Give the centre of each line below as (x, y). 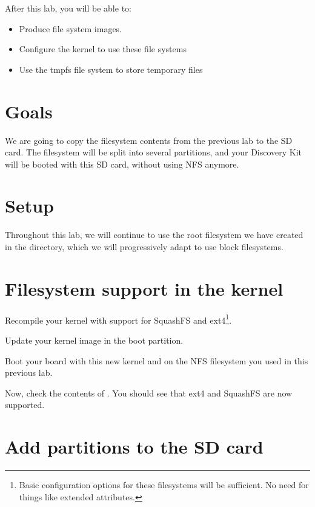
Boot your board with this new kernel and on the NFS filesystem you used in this (157, 360)
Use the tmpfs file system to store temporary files (111, 69)
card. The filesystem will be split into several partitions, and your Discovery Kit (154, 152)
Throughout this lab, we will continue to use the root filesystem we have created (154, 235)
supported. (25, 405)
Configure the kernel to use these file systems (103, 49)
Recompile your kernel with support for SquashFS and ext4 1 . (118, 319)
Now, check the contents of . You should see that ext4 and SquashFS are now (149, 393)
